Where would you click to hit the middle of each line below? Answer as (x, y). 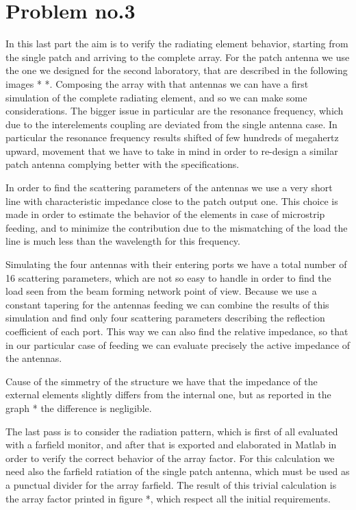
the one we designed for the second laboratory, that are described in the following (177, 70)
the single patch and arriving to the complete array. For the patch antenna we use (178, 57)
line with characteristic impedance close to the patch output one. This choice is (172, 201)
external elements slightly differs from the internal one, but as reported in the (168, 394)
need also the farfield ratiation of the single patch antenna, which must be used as (178, 471)
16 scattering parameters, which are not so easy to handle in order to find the (168, 277)
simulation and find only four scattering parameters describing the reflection (165, 318)
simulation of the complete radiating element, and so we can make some (156, 97)
